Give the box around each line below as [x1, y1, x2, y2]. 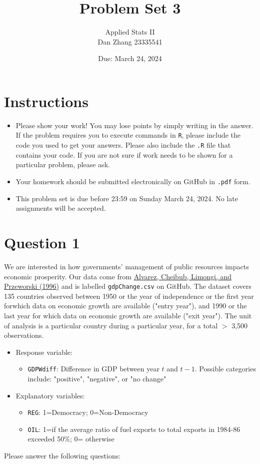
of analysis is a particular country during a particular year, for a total [4, 320, 218, 330]
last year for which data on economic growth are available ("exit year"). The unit [4, 310, 252, 320]
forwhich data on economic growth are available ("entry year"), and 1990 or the [4, 300, 247, 311]
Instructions [4, 91, 88, 111]
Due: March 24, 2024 [98, 53, 162, 64]
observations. [4, 330, 44, 340]
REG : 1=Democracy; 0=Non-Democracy [27, 407, 148, 417]
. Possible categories [194, 363, 256, 374]
